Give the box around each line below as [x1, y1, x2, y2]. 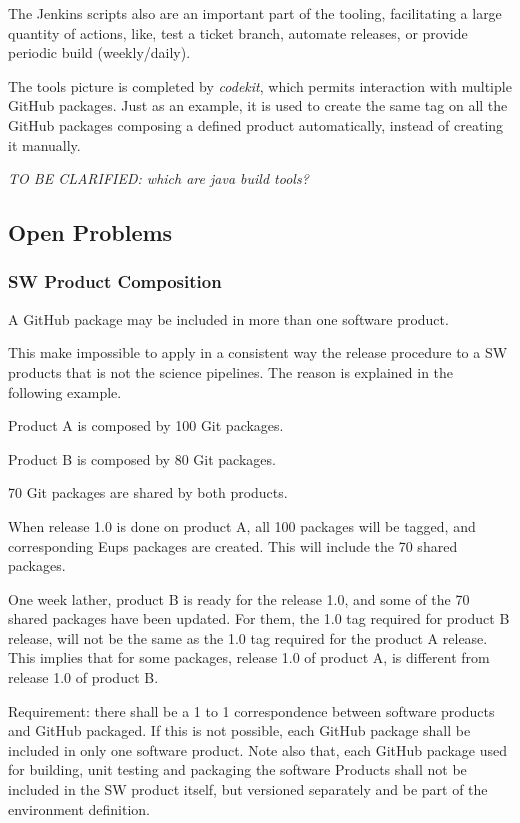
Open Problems [8, 217, 173, 248]
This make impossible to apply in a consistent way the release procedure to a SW [8, 342, 508, 363]
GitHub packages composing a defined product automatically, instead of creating [8, 114, 504, 135]
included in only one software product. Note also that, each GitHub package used [8, 739, 507, 760]
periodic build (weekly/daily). [8, 42, 191, 63]
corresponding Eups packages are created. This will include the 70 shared [8, 535, 458, 556]
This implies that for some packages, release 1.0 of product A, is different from [8, 647, 490, 668]
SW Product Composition [8, 269, 222, 294]
